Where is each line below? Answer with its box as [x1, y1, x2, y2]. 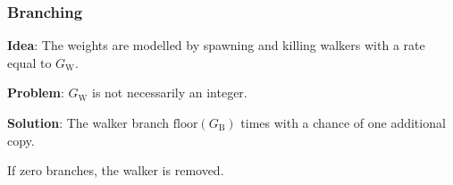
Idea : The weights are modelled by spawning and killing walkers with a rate [7, 36, 425, 55]
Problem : [7, 83, 64, 102]
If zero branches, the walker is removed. [7, 161, 224, 180]
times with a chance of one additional [240, 114, 446, 131]
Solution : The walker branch [7, 114, 170, 131]
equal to [7, 53, 52, 71]
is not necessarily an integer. [92, 83, 247, 102]
